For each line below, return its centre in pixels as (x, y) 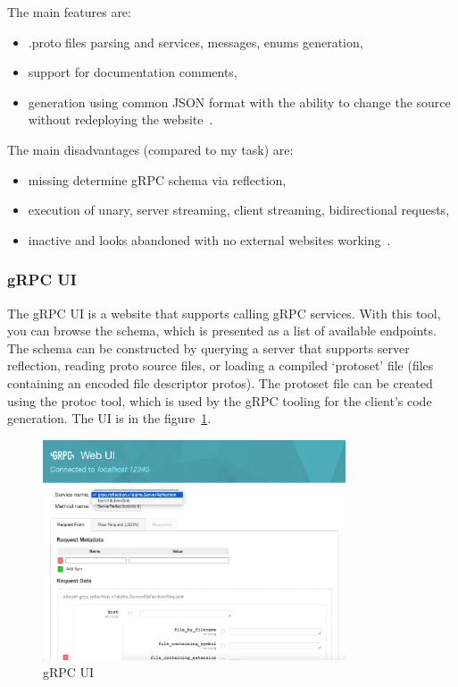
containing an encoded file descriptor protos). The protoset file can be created (220, 382)
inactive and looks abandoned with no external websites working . (209, 239)
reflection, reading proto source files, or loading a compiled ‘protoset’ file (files (221, 365)
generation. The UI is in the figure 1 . (109, 418)
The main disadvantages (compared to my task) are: (150, 149)
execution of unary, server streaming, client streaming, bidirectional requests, (239, 210)
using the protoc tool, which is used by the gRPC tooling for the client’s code (220, 400)
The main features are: (69, 12)
